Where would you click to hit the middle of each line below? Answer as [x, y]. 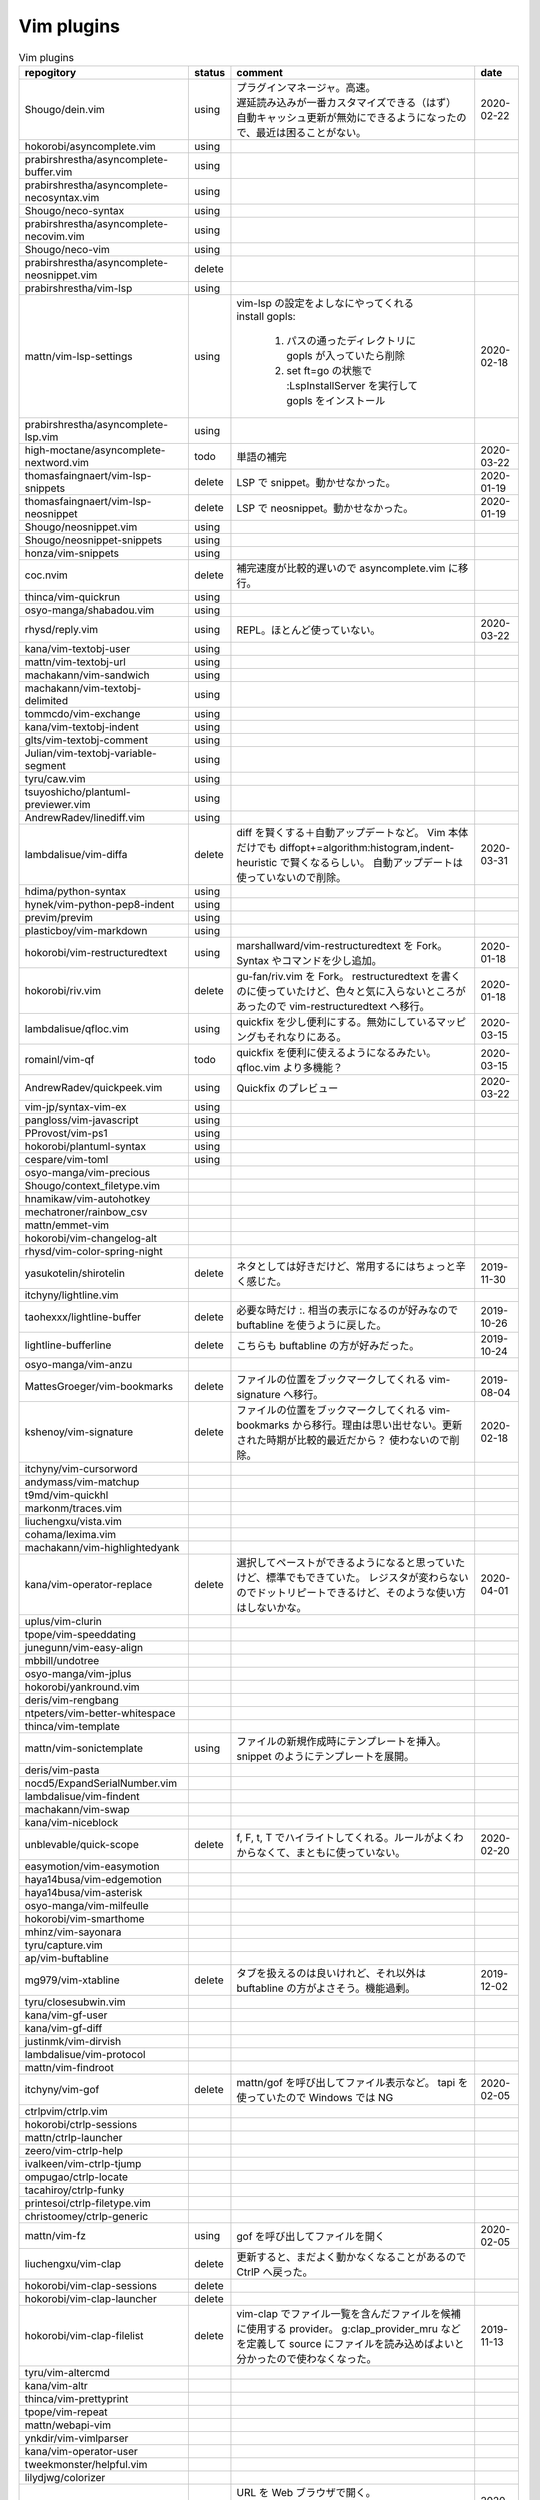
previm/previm [59, 917]
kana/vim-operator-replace [88, 1584]
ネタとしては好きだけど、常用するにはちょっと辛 [351, 1266]
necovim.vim [54, 236]
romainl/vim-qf [59, 1059]
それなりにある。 [306, 1037]
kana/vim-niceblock [71, 1822]
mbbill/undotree [62, 1660]
